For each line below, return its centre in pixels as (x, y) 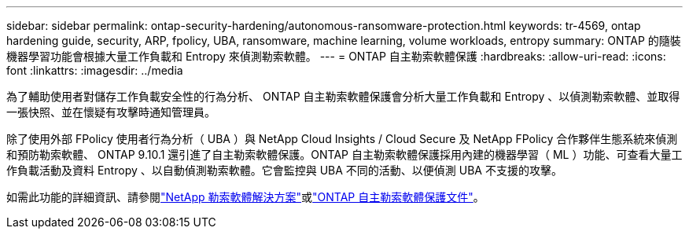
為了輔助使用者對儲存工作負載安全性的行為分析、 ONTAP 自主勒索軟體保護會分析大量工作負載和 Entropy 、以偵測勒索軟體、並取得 (343, 96)
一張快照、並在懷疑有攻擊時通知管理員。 (111, 112)
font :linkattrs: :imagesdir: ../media (95, 70)
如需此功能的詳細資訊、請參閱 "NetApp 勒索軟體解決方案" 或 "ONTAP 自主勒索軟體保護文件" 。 (245, 197)
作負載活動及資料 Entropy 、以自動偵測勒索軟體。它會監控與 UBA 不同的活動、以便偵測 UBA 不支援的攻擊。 (284, 170)
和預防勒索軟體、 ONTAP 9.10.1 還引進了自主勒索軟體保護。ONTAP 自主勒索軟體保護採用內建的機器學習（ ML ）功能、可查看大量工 (344, 154)
